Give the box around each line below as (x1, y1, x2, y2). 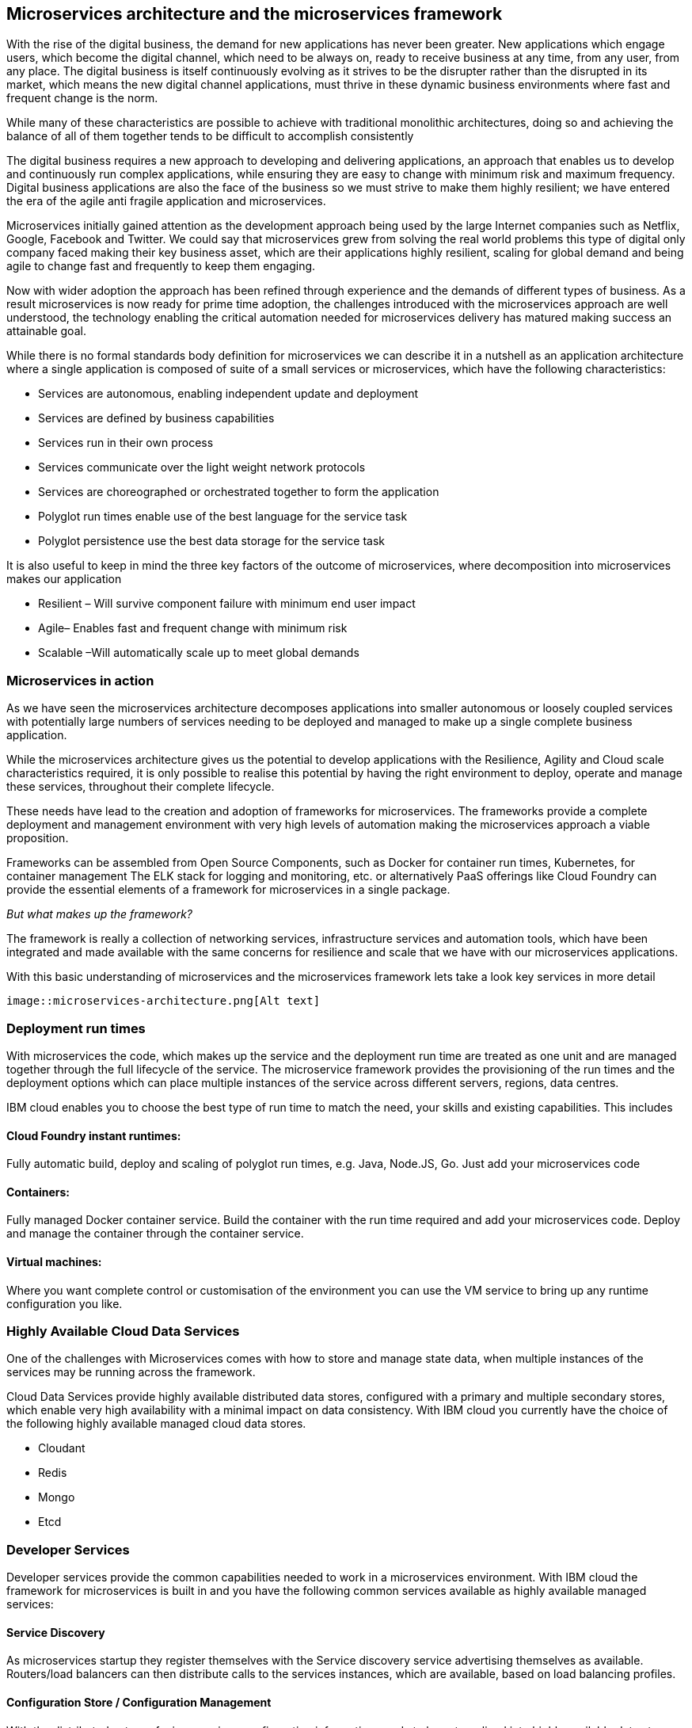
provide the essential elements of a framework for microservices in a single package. (6, 883, 451, 897)
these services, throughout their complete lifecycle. (6, 780, 275, 794)
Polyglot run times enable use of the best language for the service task (38, 509, 408, 524)
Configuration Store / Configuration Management (6, 1695, 272, 1709)
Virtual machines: (6, 1254, 102, 1268)
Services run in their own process (38, 436, 214, 450)
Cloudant (38, 1441, 86, 1455)
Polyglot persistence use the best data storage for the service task (38, 534, 385, 548)
